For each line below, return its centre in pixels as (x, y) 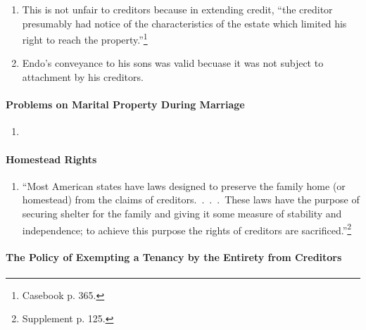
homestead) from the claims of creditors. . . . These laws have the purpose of (191, 199)
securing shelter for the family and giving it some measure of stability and (182, 213)
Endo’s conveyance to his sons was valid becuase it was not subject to (173, 63)
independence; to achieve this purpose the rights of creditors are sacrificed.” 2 (187, 229)
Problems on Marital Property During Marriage (125, 104)
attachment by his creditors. (83, 77)
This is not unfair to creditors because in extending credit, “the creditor (177, 9)
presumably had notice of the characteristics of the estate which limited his (184, 23)
